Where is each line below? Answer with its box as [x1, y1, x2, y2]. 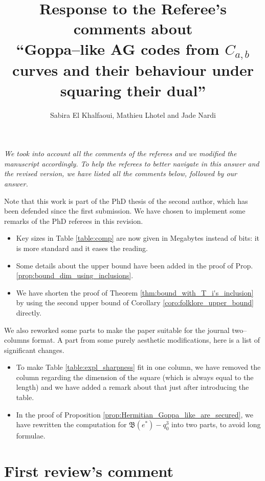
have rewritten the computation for [16, 419, 127, 430]
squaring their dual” [60, 79, 206, 100]
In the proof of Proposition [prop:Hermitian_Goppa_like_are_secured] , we [16, 409, 253, 420]
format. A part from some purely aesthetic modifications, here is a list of [32, 334, 260, 345]
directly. [16, 307, 41, 318]
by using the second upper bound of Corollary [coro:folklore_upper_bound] [16, 297, 254, 308]
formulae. [16, 430, 46, 441]
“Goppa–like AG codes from [16, 38, 219, 59]
